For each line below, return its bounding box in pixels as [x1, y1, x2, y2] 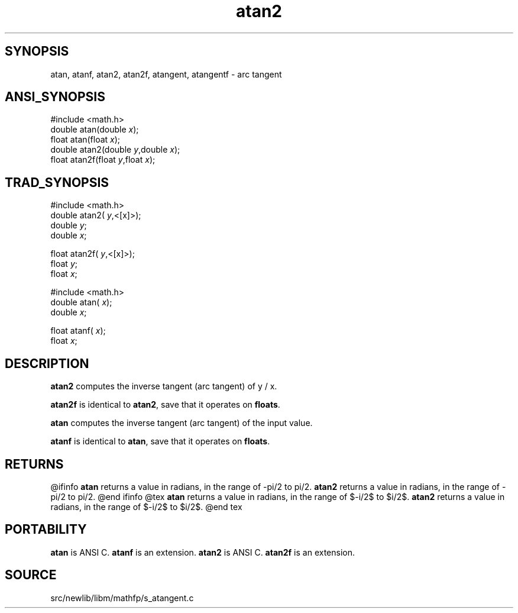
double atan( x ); [50, 297, 112, 308]
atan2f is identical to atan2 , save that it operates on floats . [50, 399, 280, 410]
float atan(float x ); [50, 134, 121, 145]
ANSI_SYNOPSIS [5, 89, 105, 105]
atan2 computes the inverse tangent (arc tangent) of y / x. [50, 381, 277, 392]
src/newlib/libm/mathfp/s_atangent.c [50, 592, 194, 603]
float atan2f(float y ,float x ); [50, 154, 156, 165]
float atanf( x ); [50, 325, 106, 336]
